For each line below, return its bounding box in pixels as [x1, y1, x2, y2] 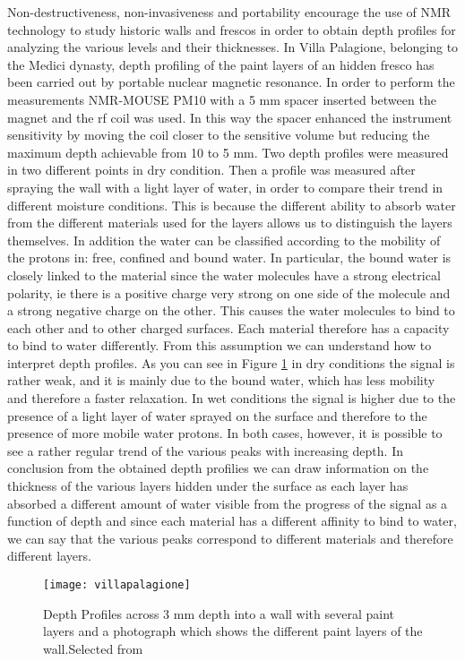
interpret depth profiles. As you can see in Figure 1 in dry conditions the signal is [7, 353, 455, 372]
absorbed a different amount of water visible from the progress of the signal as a [7, 494, 448, 512]
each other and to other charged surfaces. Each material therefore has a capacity [7, 318, 450, 337]
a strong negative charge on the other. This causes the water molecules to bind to [7, 301, 455, 320]
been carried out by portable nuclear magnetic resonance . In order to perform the [7, 73, 455, 91]
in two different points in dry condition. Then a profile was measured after [7, 160, 416, 179]
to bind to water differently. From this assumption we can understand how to [7, 336, 432, 355]
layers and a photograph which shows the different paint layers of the [43, 622, 423, 640]
